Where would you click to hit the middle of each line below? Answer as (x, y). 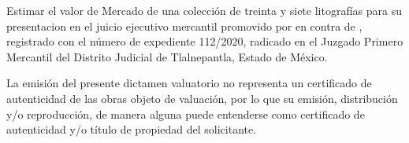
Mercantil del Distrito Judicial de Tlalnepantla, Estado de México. (167, 56)
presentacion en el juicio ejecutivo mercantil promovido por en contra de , (184, 26)
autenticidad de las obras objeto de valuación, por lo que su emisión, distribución (202, 98)
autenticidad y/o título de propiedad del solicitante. (132, 129)
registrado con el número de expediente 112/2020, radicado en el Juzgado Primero (205, 41)
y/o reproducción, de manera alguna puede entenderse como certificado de (186, 114)
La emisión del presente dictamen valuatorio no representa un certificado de (189, 83)
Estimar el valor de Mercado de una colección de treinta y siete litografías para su (204, 10)
